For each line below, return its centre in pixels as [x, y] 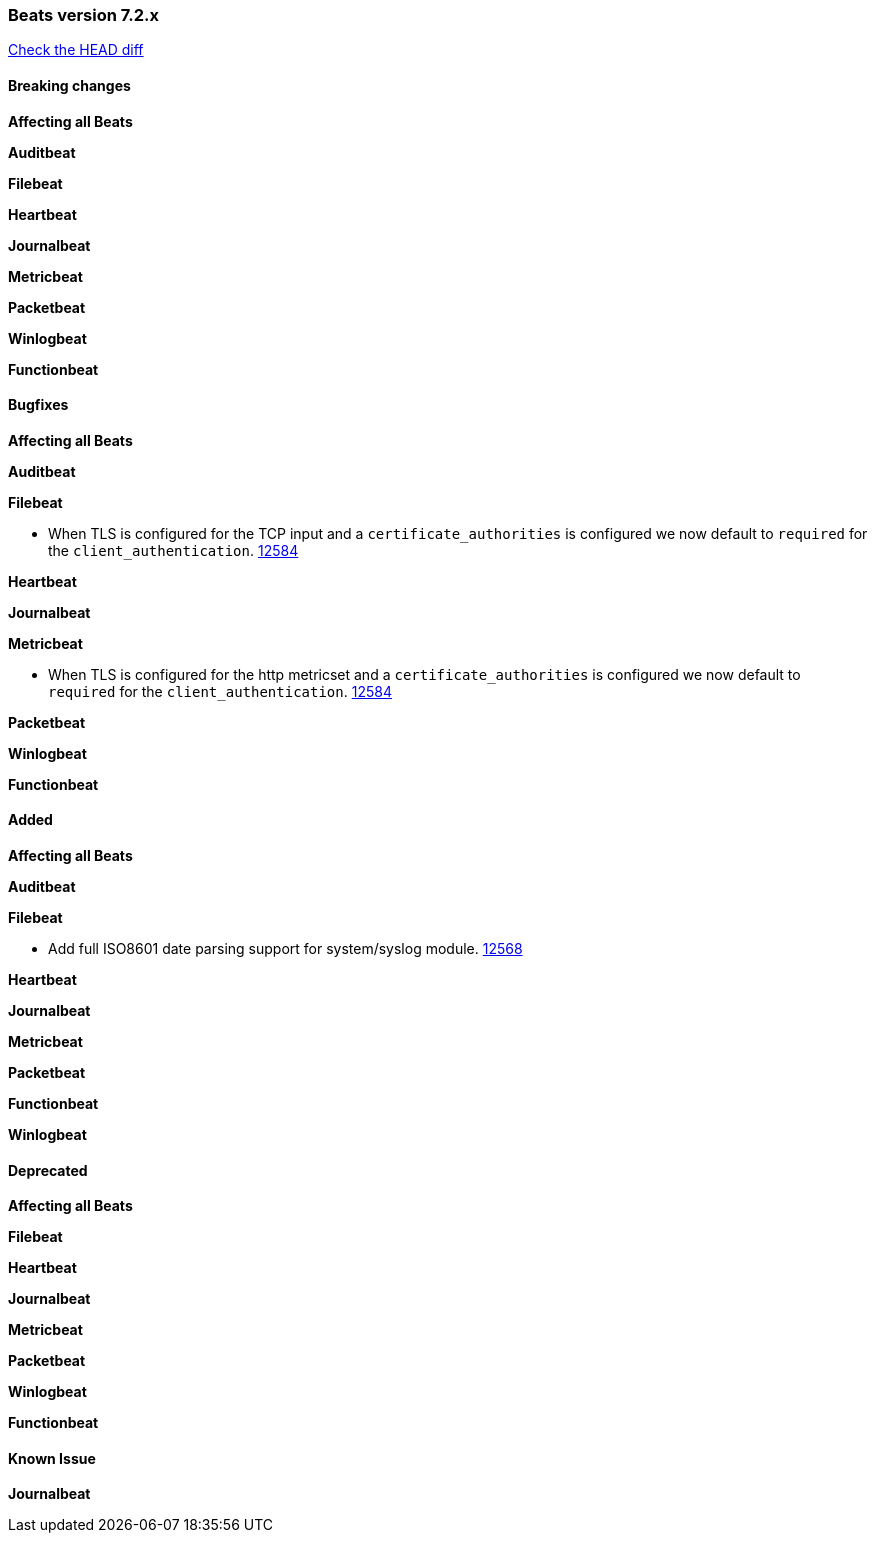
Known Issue [52, 1458]
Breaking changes [69, 85]
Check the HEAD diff [76, 50]
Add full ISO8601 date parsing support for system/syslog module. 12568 [285, 949]
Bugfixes [38, 405]
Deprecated [48, 1170]
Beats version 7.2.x [83, 15]
